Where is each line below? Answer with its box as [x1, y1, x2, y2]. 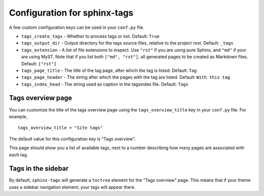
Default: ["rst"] [21, 61, 57, 66]
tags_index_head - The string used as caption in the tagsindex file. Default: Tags [21, 81, 189, 87]
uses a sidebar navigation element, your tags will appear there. [9, 184, 136, 190]
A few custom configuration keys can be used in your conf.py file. [9, 24, 145, 30]
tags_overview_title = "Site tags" [18, 125, 103, 131]
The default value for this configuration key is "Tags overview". [9, 136, 136, 142]
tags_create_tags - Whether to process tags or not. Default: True [21, 33, 160, 39]
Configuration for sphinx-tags [9, 7, 134, 18]
